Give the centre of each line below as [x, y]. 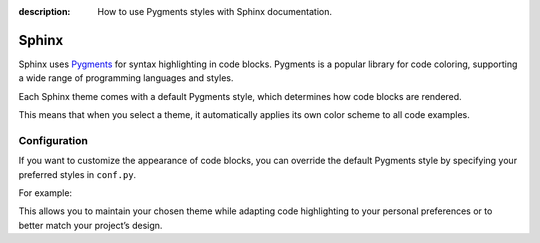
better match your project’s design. [90, 225]
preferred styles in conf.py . [77, 174]
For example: [45, 193]
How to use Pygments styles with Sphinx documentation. [214, 11]
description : [44, 11]
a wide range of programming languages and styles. [126, 78]
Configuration [53, 140]
